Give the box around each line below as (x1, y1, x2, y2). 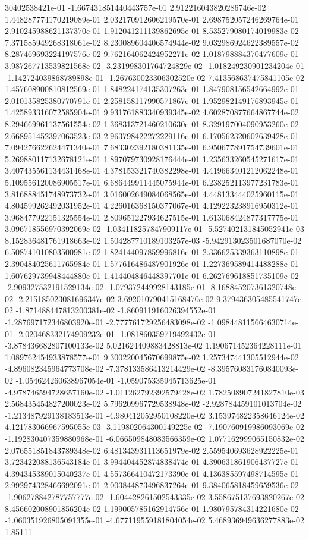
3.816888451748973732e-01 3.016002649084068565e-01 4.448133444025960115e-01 (5, 187, 299, 200)
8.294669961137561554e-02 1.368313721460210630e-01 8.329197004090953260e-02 (5, 117, 299, 130)
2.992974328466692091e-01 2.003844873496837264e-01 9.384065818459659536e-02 (5, 479, 299, 491)
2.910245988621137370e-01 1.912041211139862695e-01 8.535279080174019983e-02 (5, 24, 299, 37)
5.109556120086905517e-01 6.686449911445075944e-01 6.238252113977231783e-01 (5, 175, 299, 188)
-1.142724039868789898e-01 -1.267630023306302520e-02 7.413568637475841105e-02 (5, 71, 304, 83)
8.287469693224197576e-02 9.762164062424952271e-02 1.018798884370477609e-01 (5, 48, 299, 60)
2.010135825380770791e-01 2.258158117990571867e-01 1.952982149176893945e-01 (5, 94, 299, 106)
